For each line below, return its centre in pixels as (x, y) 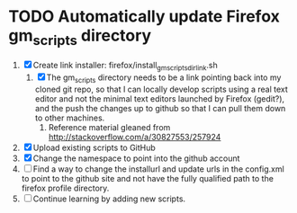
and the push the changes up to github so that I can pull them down (160, 109)
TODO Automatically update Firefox (144, 17)
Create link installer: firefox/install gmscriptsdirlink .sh (125, 66)
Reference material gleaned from (109, 128)
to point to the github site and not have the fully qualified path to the (147, 179)
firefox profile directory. (65, 188)
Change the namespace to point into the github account (136, 158)
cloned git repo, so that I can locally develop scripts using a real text (162, 89)
